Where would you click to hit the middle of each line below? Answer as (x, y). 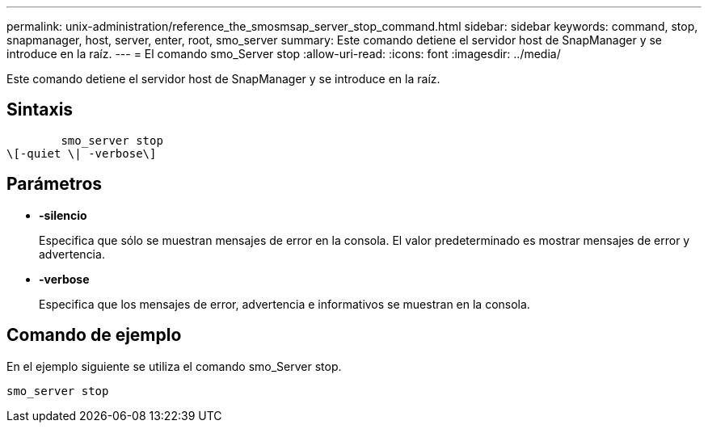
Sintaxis (40, 110)
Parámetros (55, 184)
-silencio (63, 215)
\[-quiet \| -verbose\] (82, 153)
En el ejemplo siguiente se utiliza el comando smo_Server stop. (174, 366)
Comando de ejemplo (94, 335)
